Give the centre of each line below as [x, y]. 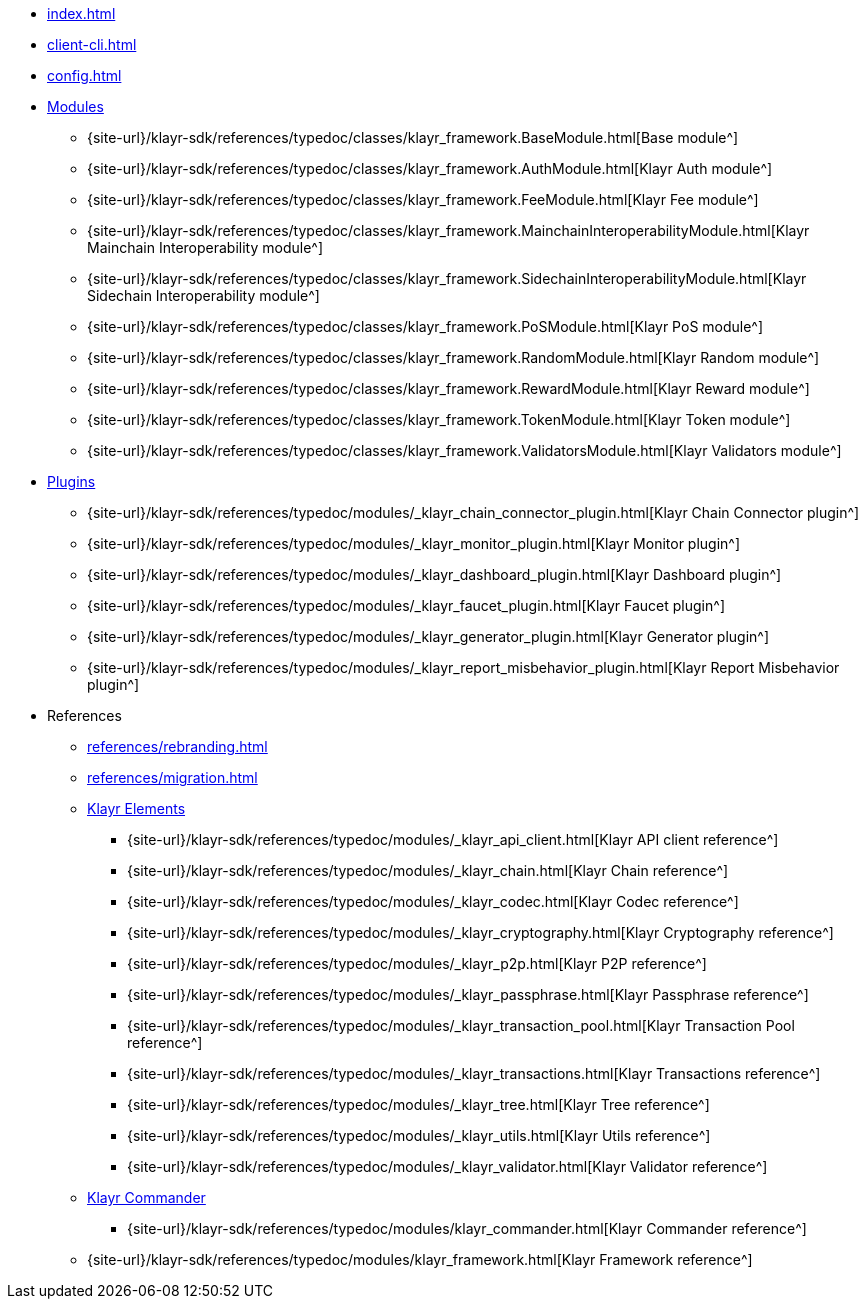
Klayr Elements [136, 808]
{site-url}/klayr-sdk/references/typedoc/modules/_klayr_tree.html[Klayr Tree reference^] [418, 1104]
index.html [81, 13]
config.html [84, 75]
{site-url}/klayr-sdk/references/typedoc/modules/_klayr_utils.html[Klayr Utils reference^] [419, 1135]
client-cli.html [92, 44]
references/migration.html [172, 777]
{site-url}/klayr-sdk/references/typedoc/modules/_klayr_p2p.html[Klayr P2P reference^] [417, 963]
